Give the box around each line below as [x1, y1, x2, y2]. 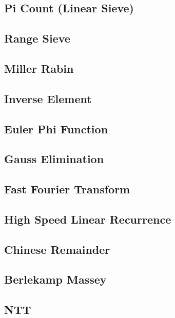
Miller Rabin [4, 60, 74, 76]
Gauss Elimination [4, 151, 104, 167]
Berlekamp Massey [4, 271, 107, 287]
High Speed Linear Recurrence [4, 211, 171, 227]
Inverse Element [4, 90, 92, 106]
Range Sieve [4, 30, 70, 46]
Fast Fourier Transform [4, 181, 130, 197]
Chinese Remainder [4, 241, 110, 257]
